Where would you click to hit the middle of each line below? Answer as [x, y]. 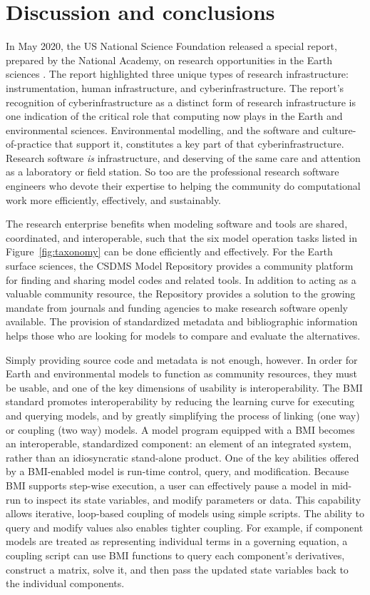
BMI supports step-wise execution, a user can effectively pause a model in [167, 485]
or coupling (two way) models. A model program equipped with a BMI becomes [180, 429]
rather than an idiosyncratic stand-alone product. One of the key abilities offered [183, 457]
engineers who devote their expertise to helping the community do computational [183, 186]
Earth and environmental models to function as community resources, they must [182, 373]
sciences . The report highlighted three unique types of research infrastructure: [177, 74]
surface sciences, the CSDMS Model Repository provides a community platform [180, 266]
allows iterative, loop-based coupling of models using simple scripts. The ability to [185, 513]
